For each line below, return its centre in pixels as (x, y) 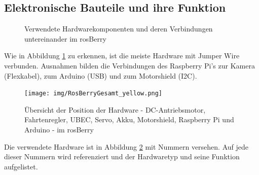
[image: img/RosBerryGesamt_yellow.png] (94, 94)
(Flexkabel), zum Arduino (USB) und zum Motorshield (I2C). (101, 75)
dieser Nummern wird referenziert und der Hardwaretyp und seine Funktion (122, 156)
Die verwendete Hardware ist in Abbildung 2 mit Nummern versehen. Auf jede (126, 146)
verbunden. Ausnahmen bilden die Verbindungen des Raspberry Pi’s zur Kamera (129, 65)
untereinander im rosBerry (65, 38)
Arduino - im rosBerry (59, 130)
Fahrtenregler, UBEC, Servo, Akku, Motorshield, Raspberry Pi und (129, 119)
